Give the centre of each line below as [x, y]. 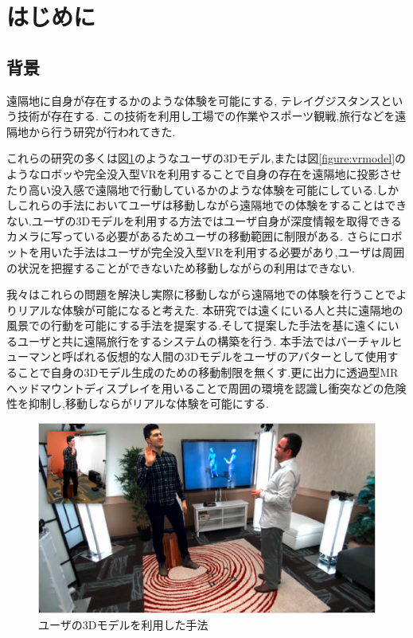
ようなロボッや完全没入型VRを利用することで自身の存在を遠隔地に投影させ [204, 173]
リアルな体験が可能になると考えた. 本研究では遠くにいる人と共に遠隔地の [210, 309]
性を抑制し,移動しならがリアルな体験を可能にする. [138, 403]
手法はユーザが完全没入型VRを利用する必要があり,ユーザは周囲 [239, 251]
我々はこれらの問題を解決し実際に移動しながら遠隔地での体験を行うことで [201, 294]
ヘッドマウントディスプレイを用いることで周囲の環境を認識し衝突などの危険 [206, 387]
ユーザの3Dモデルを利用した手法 [123, 624]
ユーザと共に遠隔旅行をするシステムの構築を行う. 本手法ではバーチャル [204, 341]
